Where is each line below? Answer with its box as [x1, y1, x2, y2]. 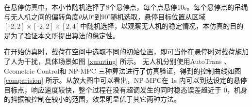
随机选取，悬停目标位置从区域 [110, 11, 206, 21]
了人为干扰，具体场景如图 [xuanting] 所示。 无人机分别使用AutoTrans [4, 56, 222, 66]
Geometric [4, 65, 35, 76]
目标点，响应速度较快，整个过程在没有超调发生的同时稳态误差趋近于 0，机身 [4, 84, 248, 94]
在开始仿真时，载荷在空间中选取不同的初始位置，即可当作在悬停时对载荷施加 [4, 46, 249, 57]
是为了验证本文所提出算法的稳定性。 [4, 30, 119, 40]
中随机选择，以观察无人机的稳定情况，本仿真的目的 [80, 21, 244, 31]
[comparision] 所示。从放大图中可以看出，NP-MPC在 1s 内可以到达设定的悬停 [4, 75, 247, 85]
